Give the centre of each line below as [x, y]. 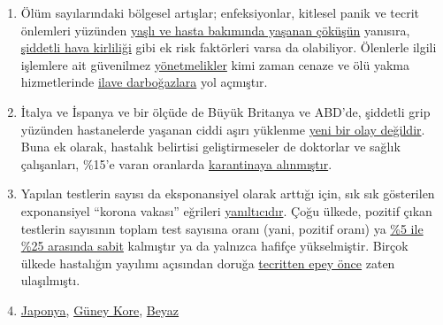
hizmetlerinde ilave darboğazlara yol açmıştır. [144, 82]
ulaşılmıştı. [50, 280]
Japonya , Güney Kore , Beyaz [100, 310]
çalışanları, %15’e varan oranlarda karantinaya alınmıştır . [176, 163]
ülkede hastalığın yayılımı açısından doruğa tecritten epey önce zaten [208, 263]
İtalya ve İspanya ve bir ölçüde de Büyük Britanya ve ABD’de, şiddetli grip [225, 111]
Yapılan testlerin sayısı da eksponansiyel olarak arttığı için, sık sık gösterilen [228, 193]
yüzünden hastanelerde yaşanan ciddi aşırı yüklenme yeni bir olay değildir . [223, 129]
